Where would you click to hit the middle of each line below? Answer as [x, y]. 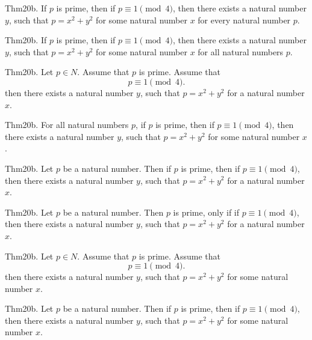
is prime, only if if [206, 212]
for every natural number [244, 20]
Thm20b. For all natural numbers [67, 125]
